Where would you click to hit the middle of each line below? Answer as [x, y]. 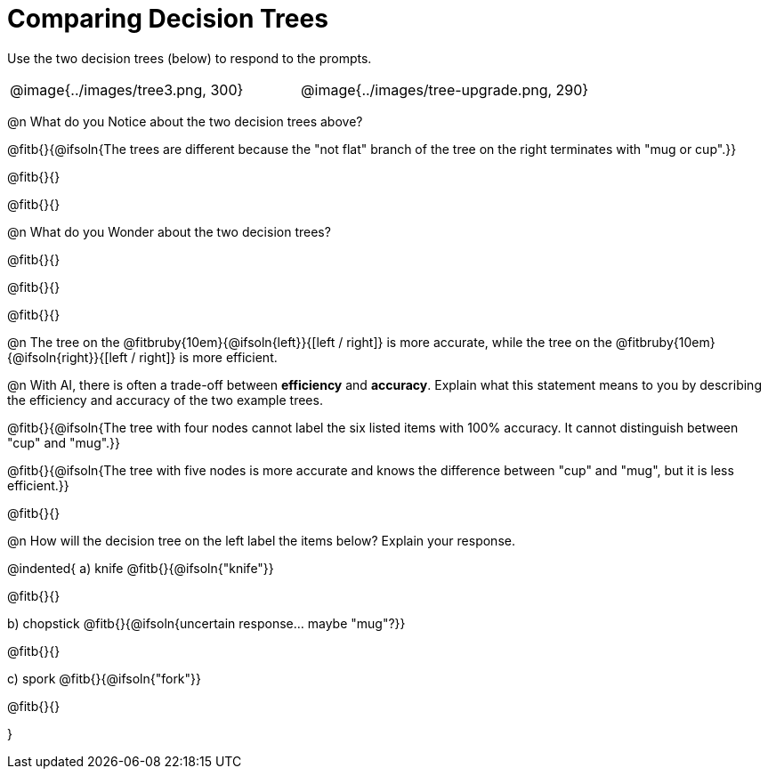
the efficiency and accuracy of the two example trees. [165, 400]
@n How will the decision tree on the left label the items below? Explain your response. [261, 540]
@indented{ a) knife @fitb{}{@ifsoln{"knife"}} [141, 568]
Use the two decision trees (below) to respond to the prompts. [190, 58]
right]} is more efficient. [208, 357]
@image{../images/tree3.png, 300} [127, 89]
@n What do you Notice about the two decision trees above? [185, 121]
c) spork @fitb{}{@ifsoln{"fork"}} [105, 678]
